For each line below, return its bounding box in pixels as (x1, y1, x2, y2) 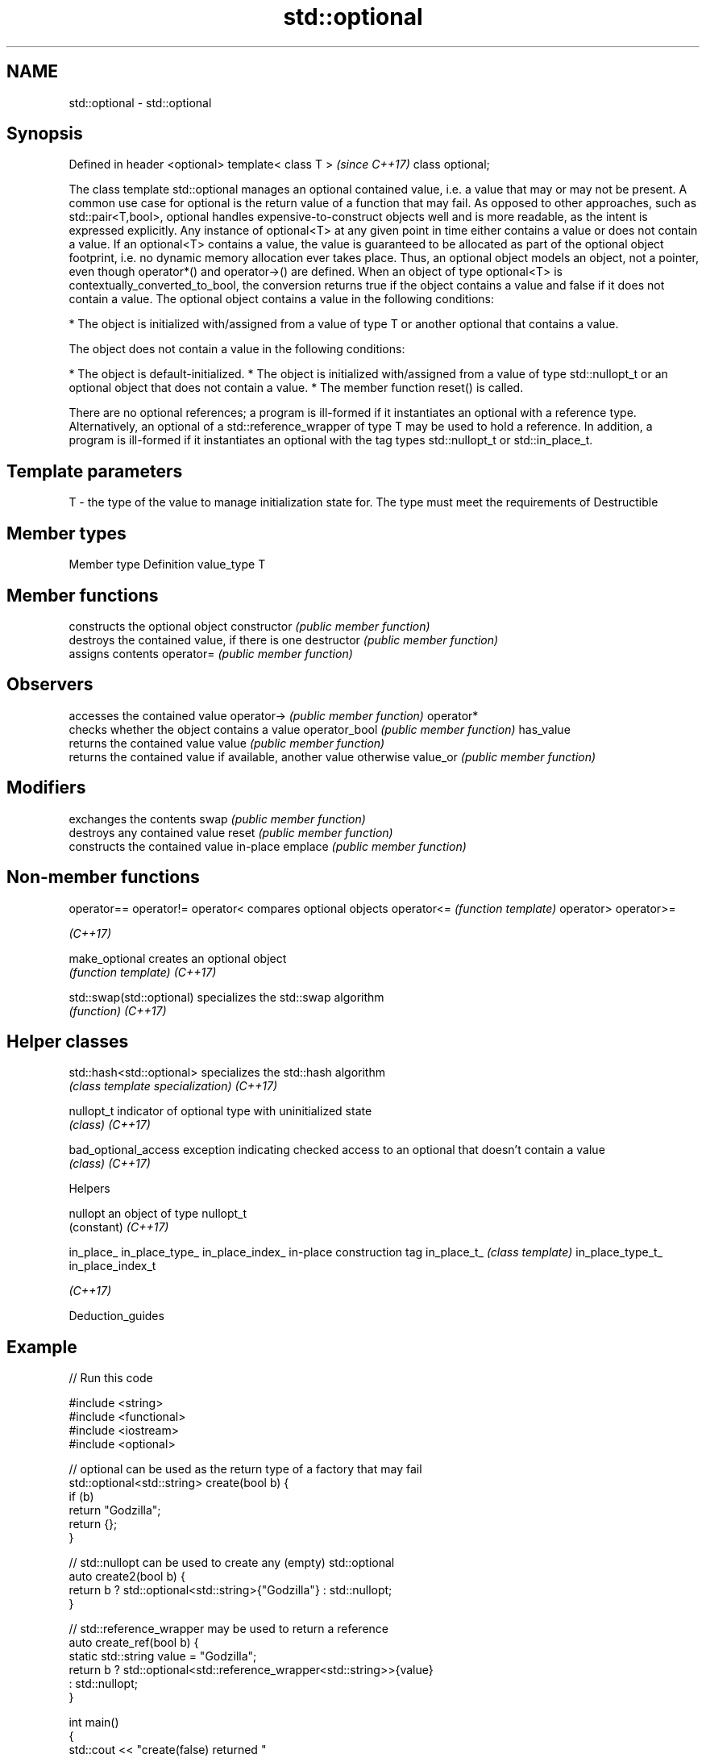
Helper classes (6, 1031, 129, 1052)
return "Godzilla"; (69, 1503, 161, 1518)
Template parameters (6, 460, 183, 481)
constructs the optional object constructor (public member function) (69, 619, 430, 633)
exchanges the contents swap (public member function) (69, 811, 366, 826)
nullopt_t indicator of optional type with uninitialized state (69, 1104, 372, 1119)
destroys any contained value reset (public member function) (69, 825, 393, 839)
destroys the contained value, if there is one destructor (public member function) (69, 632, 499, 647)
